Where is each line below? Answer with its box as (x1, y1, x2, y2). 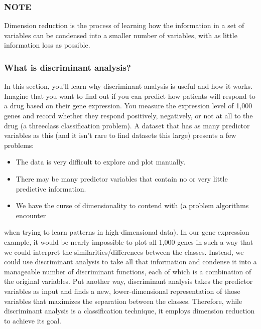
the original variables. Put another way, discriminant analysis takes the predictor (4, 276, 253, 286)
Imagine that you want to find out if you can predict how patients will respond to (4, 90, 255, 101)
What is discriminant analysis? (4, 61, 131, 73)
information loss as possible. (4, 40, 90, 50)
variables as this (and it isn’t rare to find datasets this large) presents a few (4, 130, 236, 140)
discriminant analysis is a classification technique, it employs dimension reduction (4, 305, 255, 316)
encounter (16, 210, 46, 220)
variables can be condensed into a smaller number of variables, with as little (4, 30, 237, 40)
